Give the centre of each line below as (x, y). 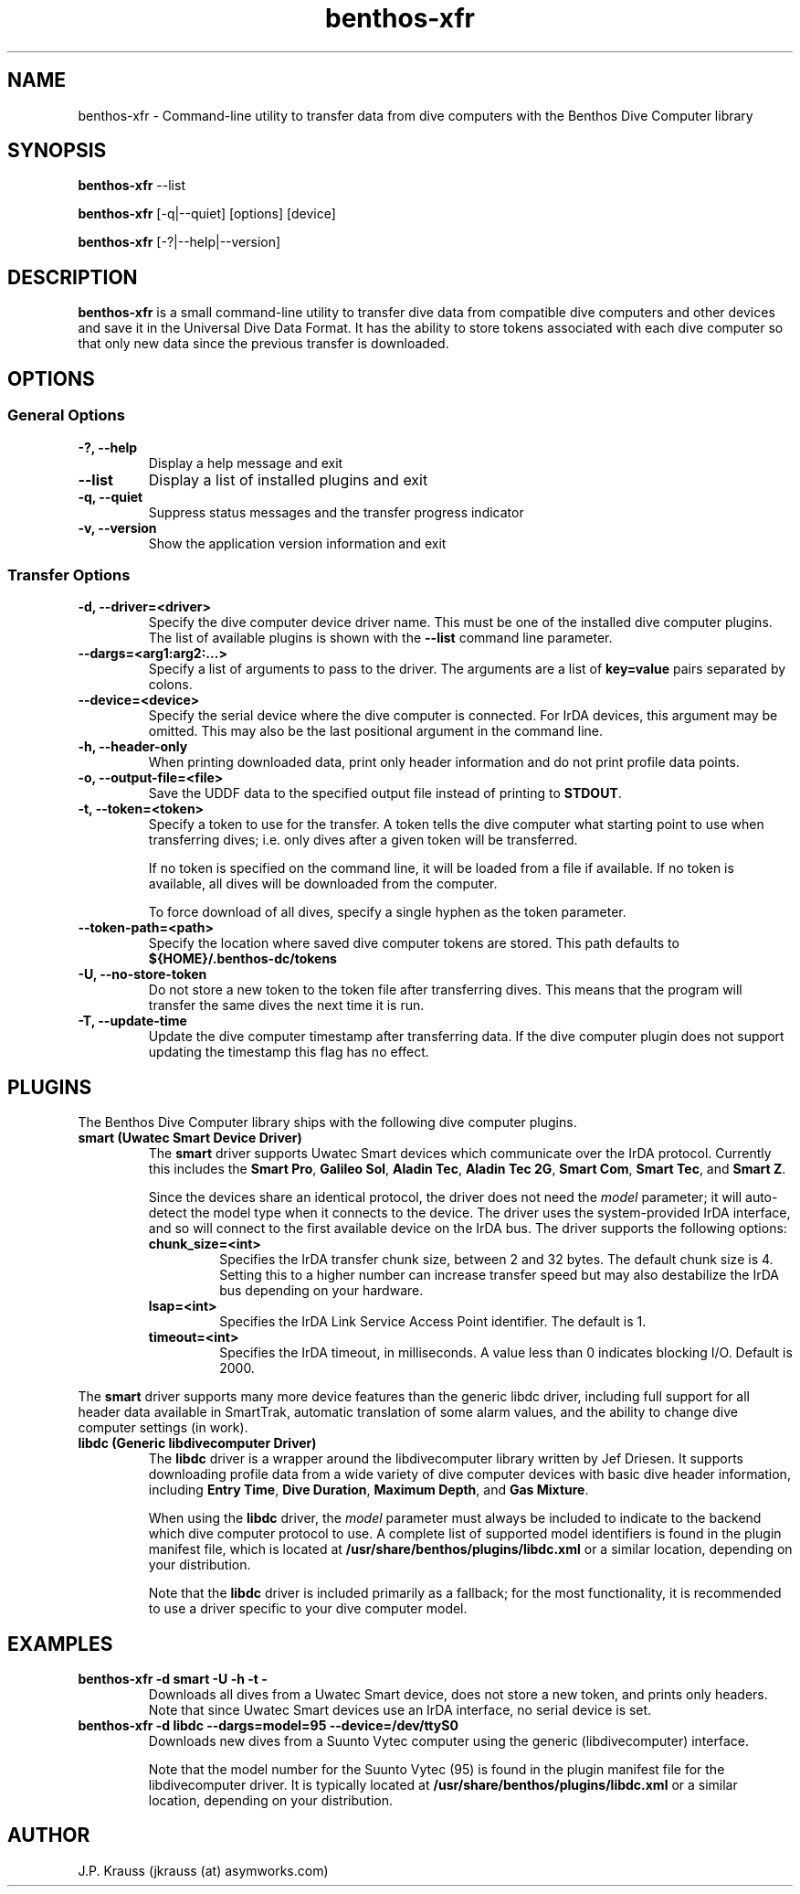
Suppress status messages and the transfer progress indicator (336, 512)
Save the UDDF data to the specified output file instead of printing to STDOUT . (385, 793)
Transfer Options (69, 575)
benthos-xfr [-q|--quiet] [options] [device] (207, 214)
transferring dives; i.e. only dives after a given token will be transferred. (363, 840)
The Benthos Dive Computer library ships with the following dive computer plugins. (327, 1123)
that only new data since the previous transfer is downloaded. (263, 344)
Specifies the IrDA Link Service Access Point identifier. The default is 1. (433, 1322)
